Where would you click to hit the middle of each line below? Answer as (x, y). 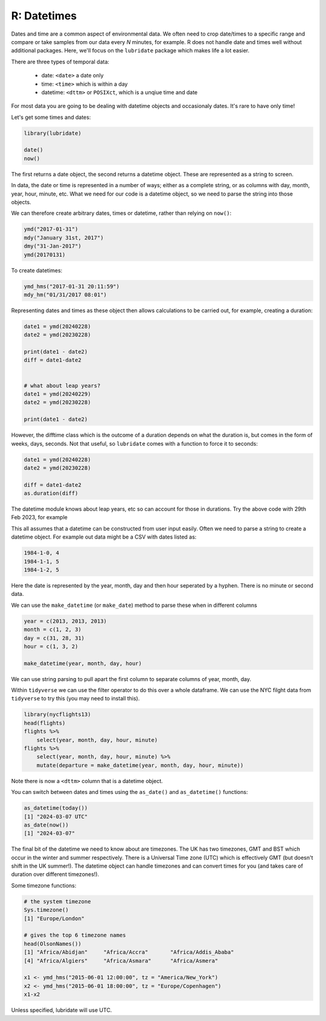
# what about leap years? (62, 386)
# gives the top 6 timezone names (75, 935)
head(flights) (45, 723)
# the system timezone (57, 901)
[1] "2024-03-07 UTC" (56, 816)
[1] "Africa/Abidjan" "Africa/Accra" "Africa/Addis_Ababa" (129, 952)
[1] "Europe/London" (54, 918)
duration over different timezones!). (55, 874)
